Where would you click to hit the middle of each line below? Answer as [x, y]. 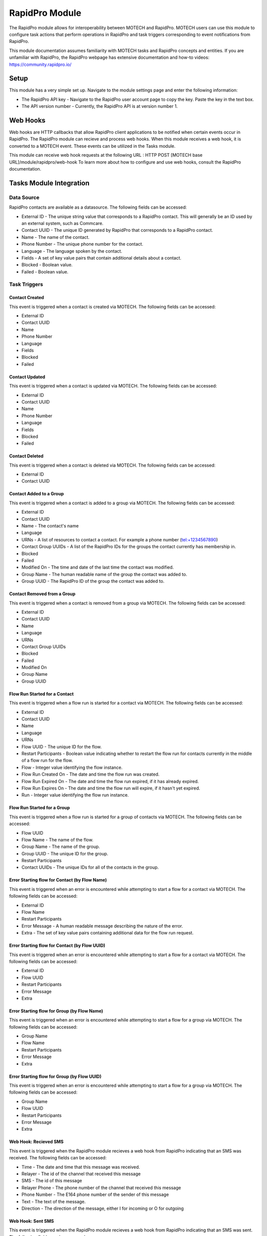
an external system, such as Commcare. [63, 223]
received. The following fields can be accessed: [58, 1158]
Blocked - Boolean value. [47, 265]
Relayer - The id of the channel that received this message [81, 1174]
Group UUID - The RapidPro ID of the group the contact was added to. [93, 581]
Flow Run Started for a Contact [42, 694]
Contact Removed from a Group [42, 594]
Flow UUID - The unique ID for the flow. [62, 747]
